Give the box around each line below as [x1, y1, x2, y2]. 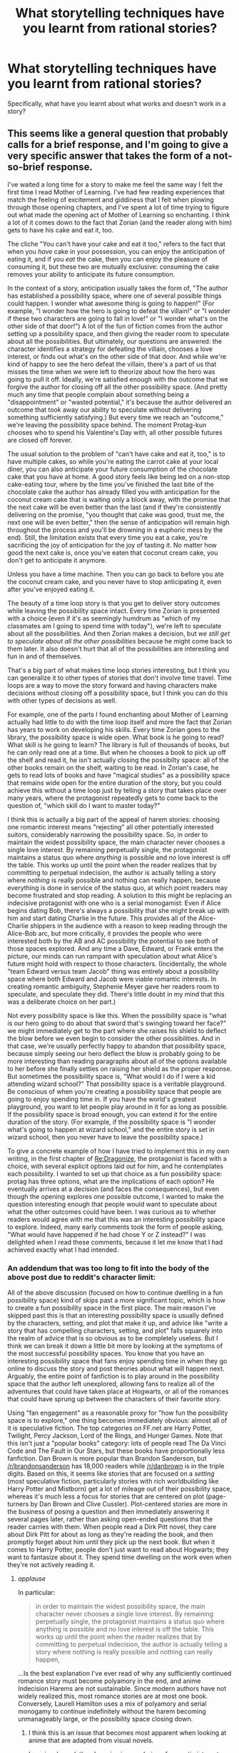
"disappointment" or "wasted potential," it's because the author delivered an [7, 397, 232, 406]
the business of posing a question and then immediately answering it [7, 1507, 210, 1516]
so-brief [7, 161, 45, 173]
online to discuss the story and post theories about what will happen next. [7, 1364, 225, 1373]
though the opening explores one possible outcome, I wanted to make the [7, 1192, 224, 1200]
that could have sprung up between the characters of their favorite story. [7, 1395, 222, 1403]
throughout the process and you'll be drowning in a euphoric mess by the [7, 525, 223, 534]
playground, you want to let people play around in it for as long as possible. [7, 1102, 228, 1111]
